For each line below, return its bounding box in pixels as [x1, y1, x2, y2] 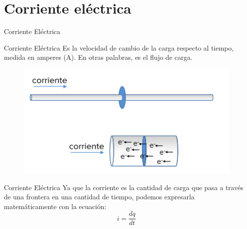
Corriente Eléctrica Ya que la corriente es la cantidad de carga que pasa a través [4, 182, 244, 192]
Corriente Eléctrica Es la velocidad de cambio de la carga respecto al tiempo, [4, 42, 234, 53]
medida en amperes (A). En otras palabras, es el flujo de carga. [4, 52, 193, 62]
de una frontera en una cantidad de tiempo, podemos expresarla [4, 192, 194, 202]
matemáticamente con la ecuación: [4, 201, 106, 211]
